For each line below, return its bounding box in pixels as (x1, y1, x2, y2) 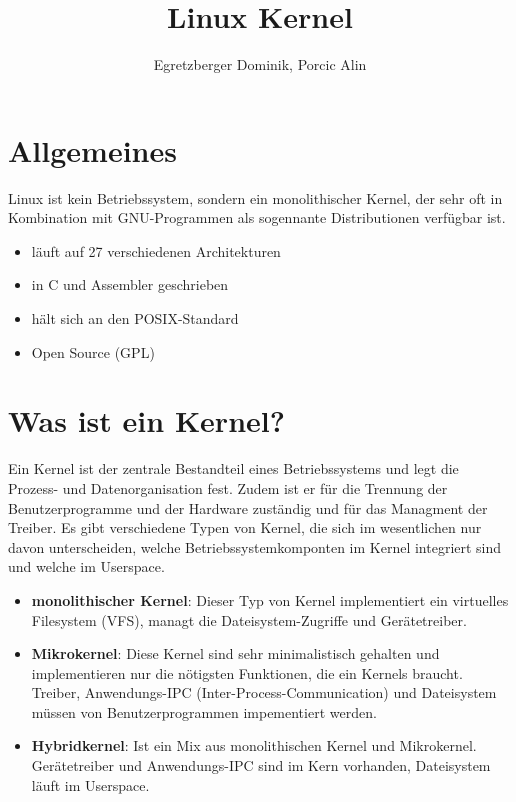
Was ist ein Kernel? (8, 400, 285, 441)
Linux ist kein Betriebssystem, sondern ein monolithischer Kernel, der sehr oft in (8, 187, 503, 208)
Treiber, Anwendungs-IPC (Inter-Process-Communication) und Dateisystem (31, 682, 497, 703)
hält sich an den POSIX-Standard (31, 308, 239, 329)
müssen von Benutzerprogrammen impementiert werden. (31, 701, 377, 722)
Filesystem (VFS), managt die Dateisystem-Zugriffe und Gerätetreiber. (31, 609, 467, 630)
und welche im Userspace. (8, 556, 165, 577)
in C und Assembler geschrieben (31, 274, 229, 295)
